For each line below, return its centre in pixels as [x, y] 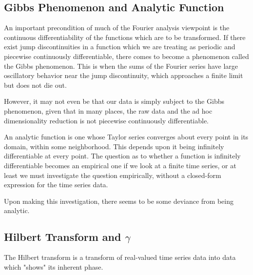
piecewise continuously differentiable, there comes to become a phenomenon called [126, 56]
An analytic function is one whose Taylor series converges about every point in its [126, 137]
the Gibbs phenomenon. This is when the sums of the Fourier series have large [121, 66]
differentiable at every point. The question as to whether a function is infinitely [122, 156]
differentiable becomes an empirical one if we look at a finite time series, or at [120, 165]
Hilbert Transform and [63, 237]
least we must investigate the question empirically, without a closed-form [113, 175]
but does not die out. [35, 85]
